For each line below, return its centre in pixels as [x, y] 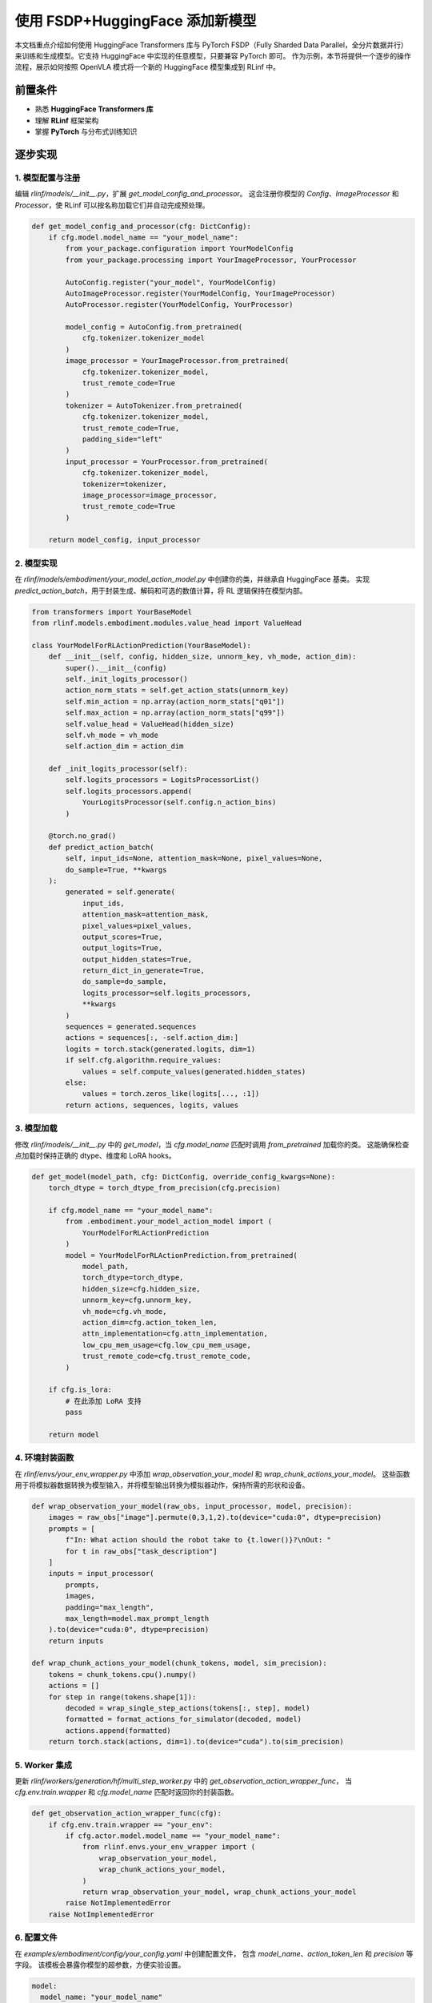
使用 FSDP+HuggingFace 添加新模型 [136, 21]
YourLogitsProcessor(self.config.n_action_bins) [179, 802]
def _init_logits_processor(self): [118, 769]
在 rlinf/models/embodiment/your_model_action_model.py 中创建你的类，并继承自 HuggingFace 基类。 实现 [192, 579]
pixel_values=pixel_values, [137, 926]
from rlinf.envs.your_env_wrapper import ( [169, 1847]
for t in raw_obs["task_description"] [141, 1551]
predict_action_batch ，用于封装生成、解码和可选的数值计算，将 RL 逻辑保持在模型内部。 [161, 590]
